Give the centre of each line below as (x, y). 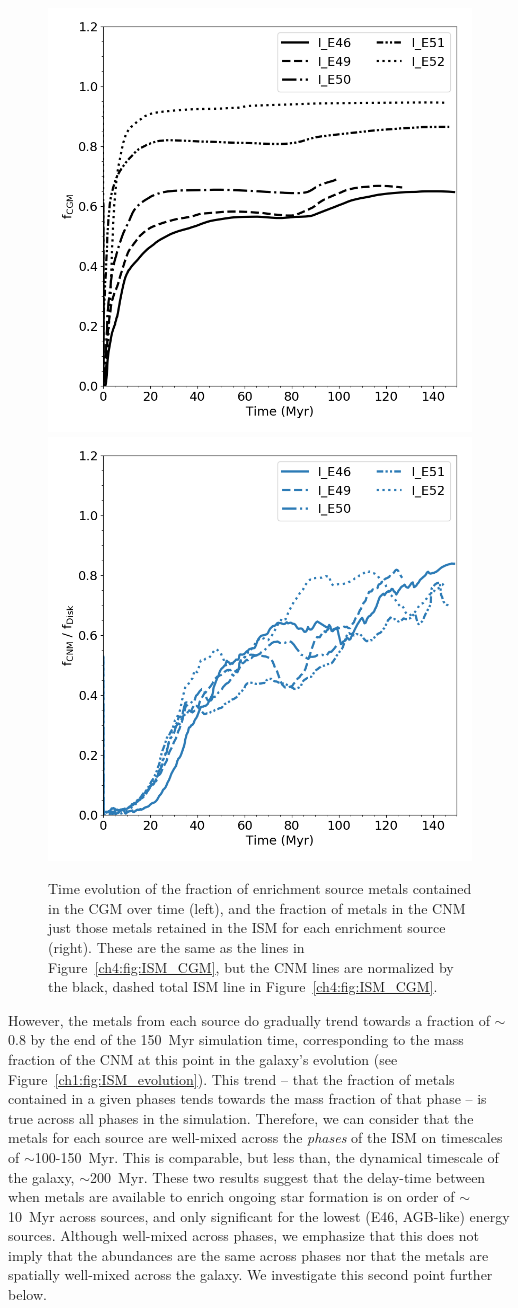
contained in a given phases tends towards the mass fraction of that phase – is (247, 1098)
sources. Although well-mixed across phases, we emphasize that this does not (243, 1235)
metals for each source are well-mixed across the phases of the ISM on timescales (255, 1137)
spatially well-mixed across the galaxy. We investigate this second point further (250, 1274)
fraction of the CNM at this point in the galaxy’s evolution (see (203, 1058)
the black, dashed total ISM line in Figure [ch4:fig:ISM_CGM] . (243, 986)
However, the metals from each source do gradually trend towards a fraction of (249, 1019)
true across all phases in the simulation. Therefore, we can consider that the (241, 1117)
